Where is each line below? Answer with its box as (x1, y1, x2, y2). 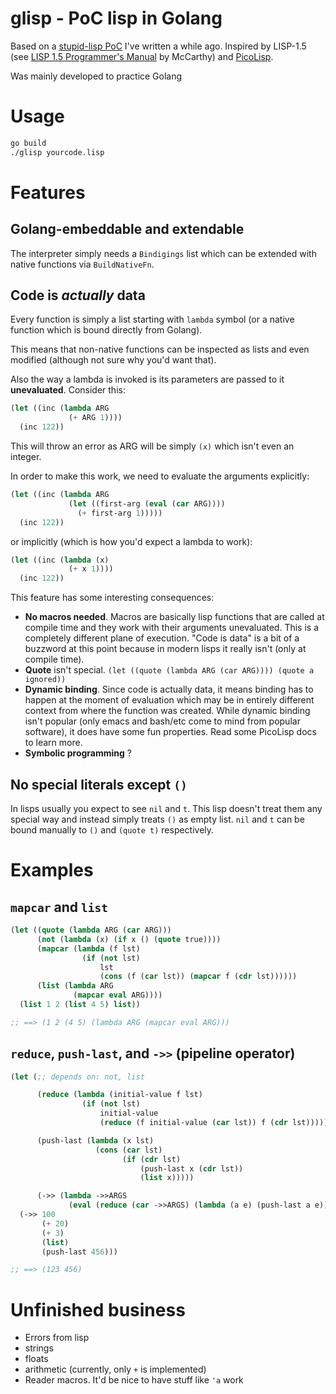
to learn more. (24, 737, 83, 749)
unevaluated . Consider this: (10, 384, 126, 396)
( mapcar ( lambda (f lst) (36, 943, 141, 954)
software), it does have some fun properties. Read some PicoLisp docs (24, 726, 317, 738)
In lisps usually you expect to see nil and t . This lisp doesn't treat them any (10, 803, 323, 814)
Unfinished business (10, 1298, 186, 1321)
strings (24, 1342, 54, 1354)
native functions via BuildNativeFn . (10, 258, 155, 270)
